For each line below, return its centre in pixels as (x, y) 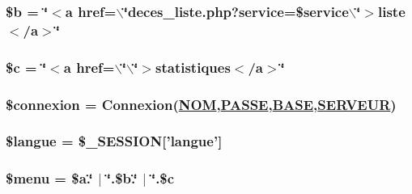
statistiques (193, 67)
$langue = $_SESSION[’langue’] (114, 141)
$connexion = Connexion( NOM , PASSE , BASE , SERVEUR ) (201, 104)
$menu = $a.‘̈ (49, 178)
